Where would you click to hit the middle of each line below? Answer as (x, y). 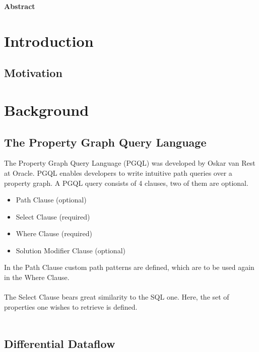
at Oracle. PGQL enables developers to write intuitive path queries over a (118, 172)
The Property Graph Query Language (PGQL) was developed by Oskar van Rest (130, 163)
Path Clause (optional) (51, 200)
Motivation (33, 73)
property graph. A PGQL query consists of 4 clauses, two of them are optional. (126, 183)
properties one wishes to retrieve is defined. (71, 306)
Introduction (49, 41)
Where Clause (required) (54, 233)
